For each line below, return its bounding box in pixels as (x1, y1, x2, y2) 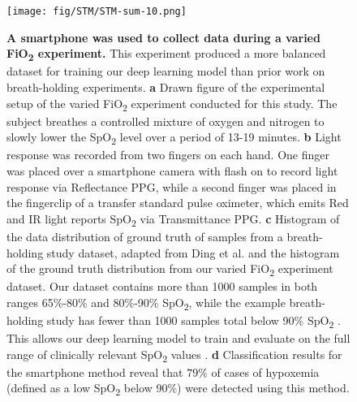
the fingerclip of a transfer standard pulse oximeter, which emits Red (6, 194, 349, 211)
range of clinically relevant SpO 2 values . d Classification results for (6, 345, 342, 365)
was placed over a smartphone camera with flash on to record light (6, 162, 338, 179)
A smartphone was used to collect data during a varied (6, 28, 320, 45)
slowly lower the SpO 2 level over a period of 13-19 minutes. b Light (6, 128, 342, 148)
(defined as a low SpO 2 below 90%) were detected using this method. (6, 379, 350, 399)
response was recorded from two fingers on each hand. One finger (6, 146, 329, 163)
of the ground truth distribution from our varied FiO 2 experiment (6, 260, 333, 279)
